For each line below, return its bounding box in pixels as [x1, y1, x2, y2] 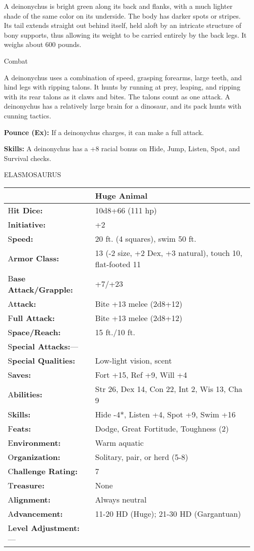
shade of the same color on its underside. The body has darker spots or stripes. [4, 10, 241, 21]
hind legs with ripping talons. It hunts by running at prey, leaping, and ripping [4, 82, 240, 92]
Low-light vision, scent [95, 354, 172, 366]
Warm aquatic [95, 436, 144, 448]
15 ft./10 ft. [95, 326, 135, 338]
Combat [4, 55, 28, 66]
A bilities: [8, 389, 42, 400]
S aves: [8, 368, 31, 380]
